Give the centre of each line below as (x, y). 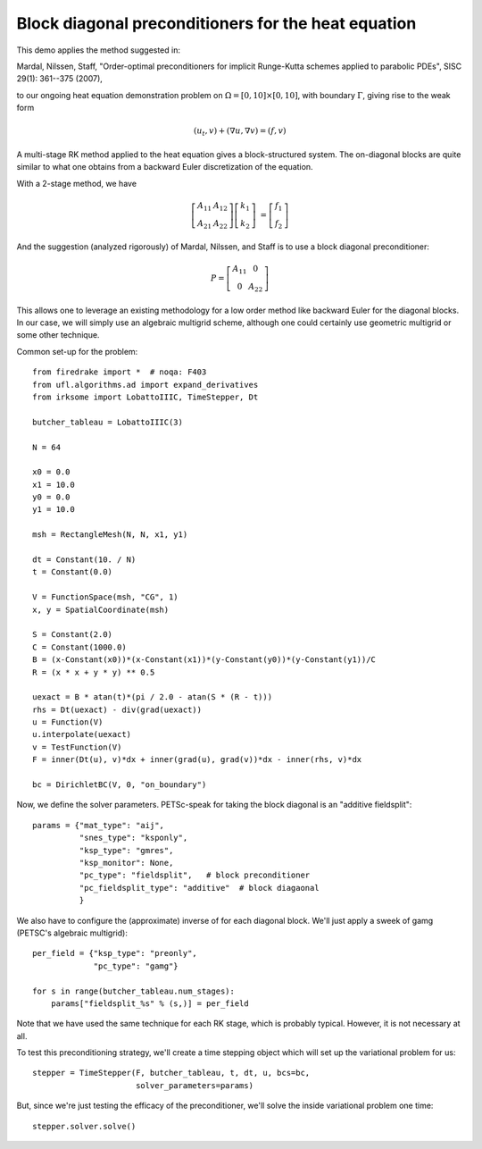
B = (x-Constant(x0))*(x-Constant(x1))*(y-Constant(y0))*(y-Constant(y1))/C (204, 660)
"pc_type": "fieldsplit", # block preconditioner (195, 875)
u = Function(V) (68, 722)
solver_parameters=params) (195, 1085)
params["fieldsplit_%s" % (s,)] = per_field (150, 1003)
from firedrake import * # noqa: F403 (120, 372)
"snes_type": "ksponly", (133, 838)
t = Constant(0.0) (73, 572)
